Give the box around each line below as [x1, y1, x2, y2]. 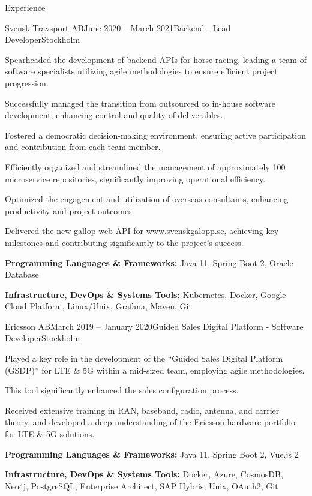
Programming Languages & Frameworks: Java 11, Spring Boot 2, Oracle [5, 256, 293, 269]
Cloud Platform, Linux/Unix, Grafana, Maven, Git [5, 300, 192, 312]
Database [5, 268, 39, 281]
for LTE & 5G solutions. [5, 428, 95, 440]
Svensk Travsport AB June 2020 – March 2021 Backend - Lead [5, 21, 231, 34]
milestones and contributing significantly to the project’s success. [5, 236, 244, 248]
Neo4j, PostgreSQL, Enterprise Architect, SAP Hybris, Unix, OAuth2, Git [5, 479, 278, 492]
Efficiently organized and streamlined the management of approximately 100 [5, 160, 286, 173]
